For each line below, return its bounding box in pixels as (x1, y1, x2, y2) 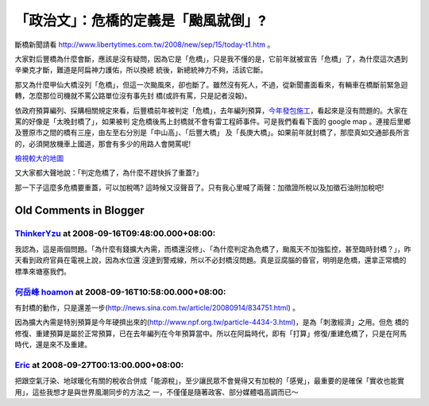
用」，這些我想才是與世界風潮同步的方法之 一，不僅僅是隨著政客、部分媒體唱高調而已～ (14, 387, 299, 396)
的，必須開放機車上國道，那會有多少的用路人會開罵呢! (14, 139, 191, 149)
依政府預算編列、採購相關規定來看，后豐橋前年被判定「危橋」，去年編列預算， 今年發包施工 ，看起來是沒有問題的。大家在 (14, 106, 408, 115)
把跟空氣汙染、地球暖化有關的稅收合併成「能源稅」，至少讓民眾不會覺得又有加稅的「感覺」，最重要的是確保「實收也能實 (14, 376, 404, 385)
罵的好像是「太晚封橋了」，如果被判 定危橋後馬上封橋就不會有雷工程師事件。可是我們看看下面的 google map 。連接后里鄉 (14, 116, 411, 126)
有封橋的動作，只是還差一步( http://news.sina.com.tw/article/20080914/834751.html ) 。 (14, 303, 300, 312)
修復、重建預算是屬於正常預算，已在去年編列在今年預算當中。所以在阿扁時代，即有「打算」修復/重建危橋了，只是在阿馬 (14, 328, 408, 338)
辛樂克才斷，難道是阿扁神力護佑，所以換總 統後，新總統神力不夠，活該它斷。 (14, 65, 268, 75)
